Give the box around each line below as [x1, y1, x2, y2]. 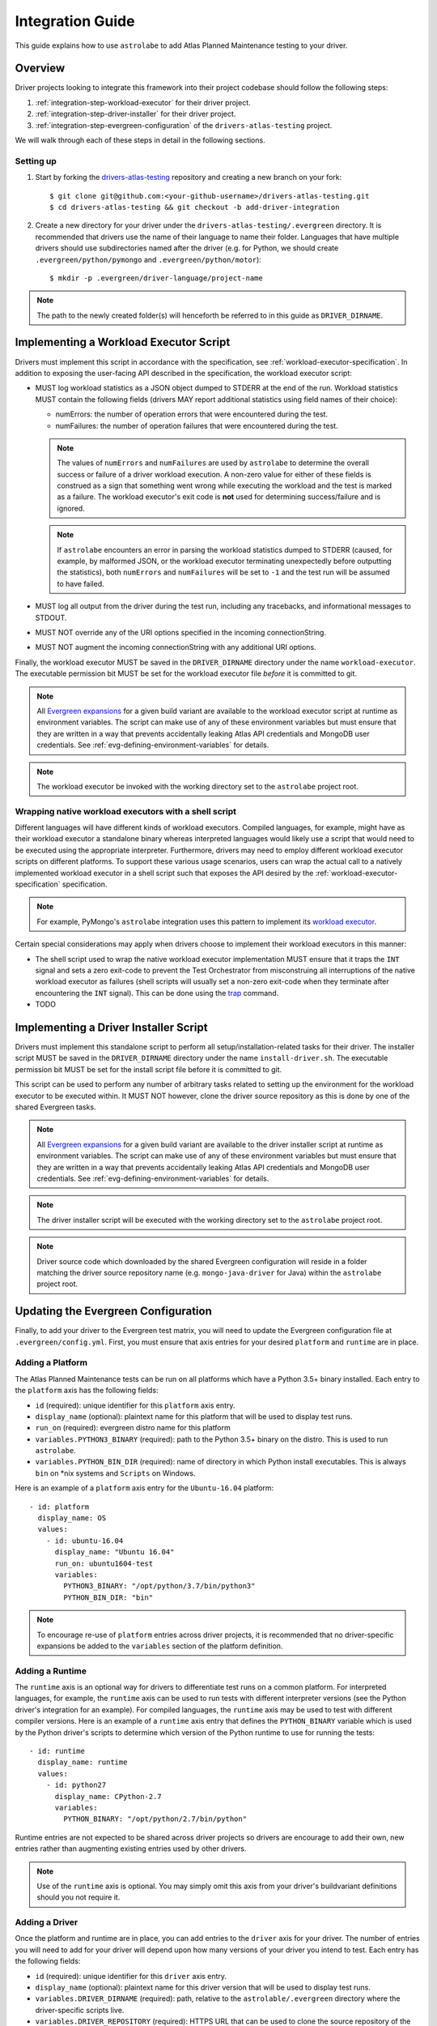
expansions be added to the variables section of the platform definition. [36, 1641, 283, 1651]
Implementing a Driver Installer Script [15, 1020, 208, 1034]
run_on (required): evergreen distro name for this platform [35, 1423, 231, 1433]
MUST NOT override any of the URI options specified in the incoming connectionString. [35, 628, 327, 637]
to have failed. [57, 579, 104, 588]
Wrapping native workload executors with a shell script [15, 806, 237, 817]
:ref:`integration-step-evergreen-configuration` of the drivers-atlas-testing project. [35, 120, 333, 130]
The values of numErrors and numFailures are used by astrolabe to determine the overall [57, 458, 370, 468]
